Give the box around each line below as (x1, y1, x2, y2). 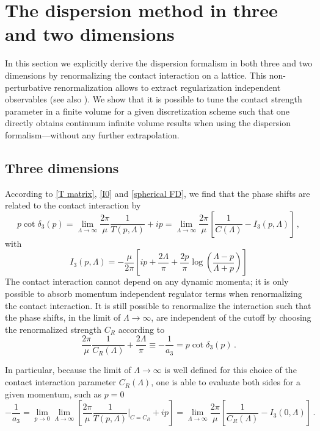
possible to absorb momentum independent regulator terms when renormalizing (5, 287, 302, 300)
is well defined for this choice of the (164, 363, 297, 376)
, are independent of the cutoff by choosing (151, 311, 311, 324)
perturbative (5, 80, 51, 93)
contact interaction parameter (5, 376, 117, 388)
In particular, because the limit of (5, 363, 131, 376)
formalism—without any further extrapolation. (5, 128, 180, 141)
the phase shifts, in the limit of (5, 311, 121, 324)
